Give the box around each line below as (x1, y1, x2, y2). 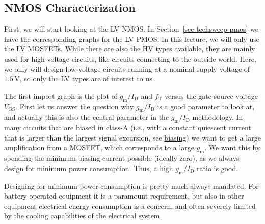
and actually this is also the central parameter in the (4, 111, 169, 122)
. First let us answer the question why (15, 101, 134, 111)
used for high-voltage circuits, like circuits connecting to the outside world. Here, (4, 53, 256, 64)
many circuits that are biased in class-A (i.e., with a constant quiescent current (4, 122, 251, 133)
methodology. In (192, 111, 243, 122)
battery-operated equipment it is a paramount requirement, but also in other (4, 190, 244, 201)
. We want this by (204, 142, 260, 153)
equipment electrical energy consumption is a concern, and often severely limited (4, 200, 256, 211)
